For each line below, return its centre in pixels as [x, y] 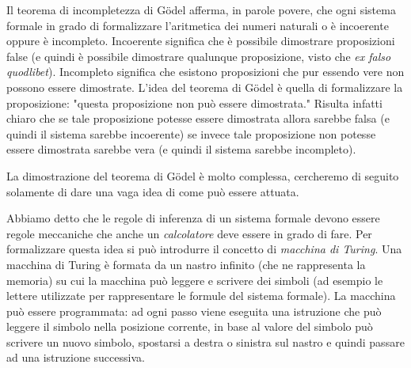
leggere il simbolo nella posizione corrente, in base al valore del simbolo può [190, 326]
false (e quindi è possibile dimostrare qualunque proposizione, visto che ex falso [199, 56]
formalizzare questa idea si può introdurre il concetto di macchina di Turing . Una [204, 249]
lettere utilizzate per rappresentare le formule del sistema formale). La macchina [201, 296]
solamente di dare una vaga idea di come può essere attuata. [153, 191]
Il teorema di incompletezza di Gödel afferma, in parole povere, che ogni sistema [201, 9]
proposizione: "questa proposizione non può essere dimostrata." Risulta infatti [194, 102]
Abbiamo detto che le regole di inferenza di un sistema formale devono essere [193, 218]
